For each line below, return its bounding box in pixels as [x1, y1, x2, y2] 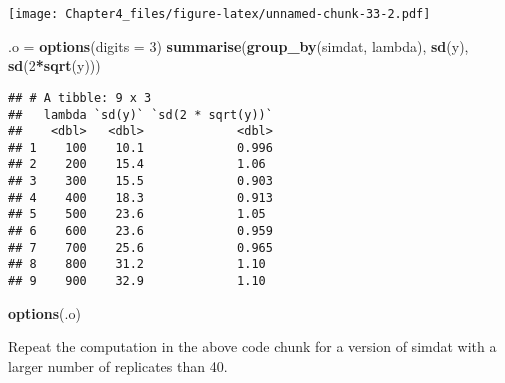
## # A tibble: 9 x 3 [8, 90, 152, 105]
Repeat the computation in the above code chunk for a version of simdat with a [8, 336, 497, 357]
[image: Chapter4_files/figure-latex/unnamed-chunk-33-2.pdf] [8, 7, 431, 21]
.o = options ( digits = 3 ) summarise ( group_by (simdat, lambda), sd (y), [8, 35, 469, 56]
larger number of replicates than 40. [8, 355, 228, 376]
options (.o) [8, 302, 81, 323]
